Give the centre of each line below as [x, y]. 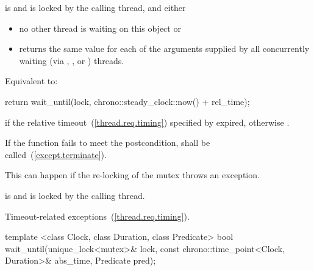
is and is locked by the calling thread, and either [95, 7]
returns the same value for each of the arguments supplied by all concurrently [164, 49]
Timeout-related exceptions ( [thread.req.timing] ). [97, 216]
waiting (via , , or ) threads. [72, 60]
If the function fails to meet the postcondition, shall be [108, 143]
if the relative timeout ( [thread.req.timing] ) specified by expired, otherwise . [147, 122]
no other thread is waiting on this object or [100, 28]
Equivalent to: [31, 81]
